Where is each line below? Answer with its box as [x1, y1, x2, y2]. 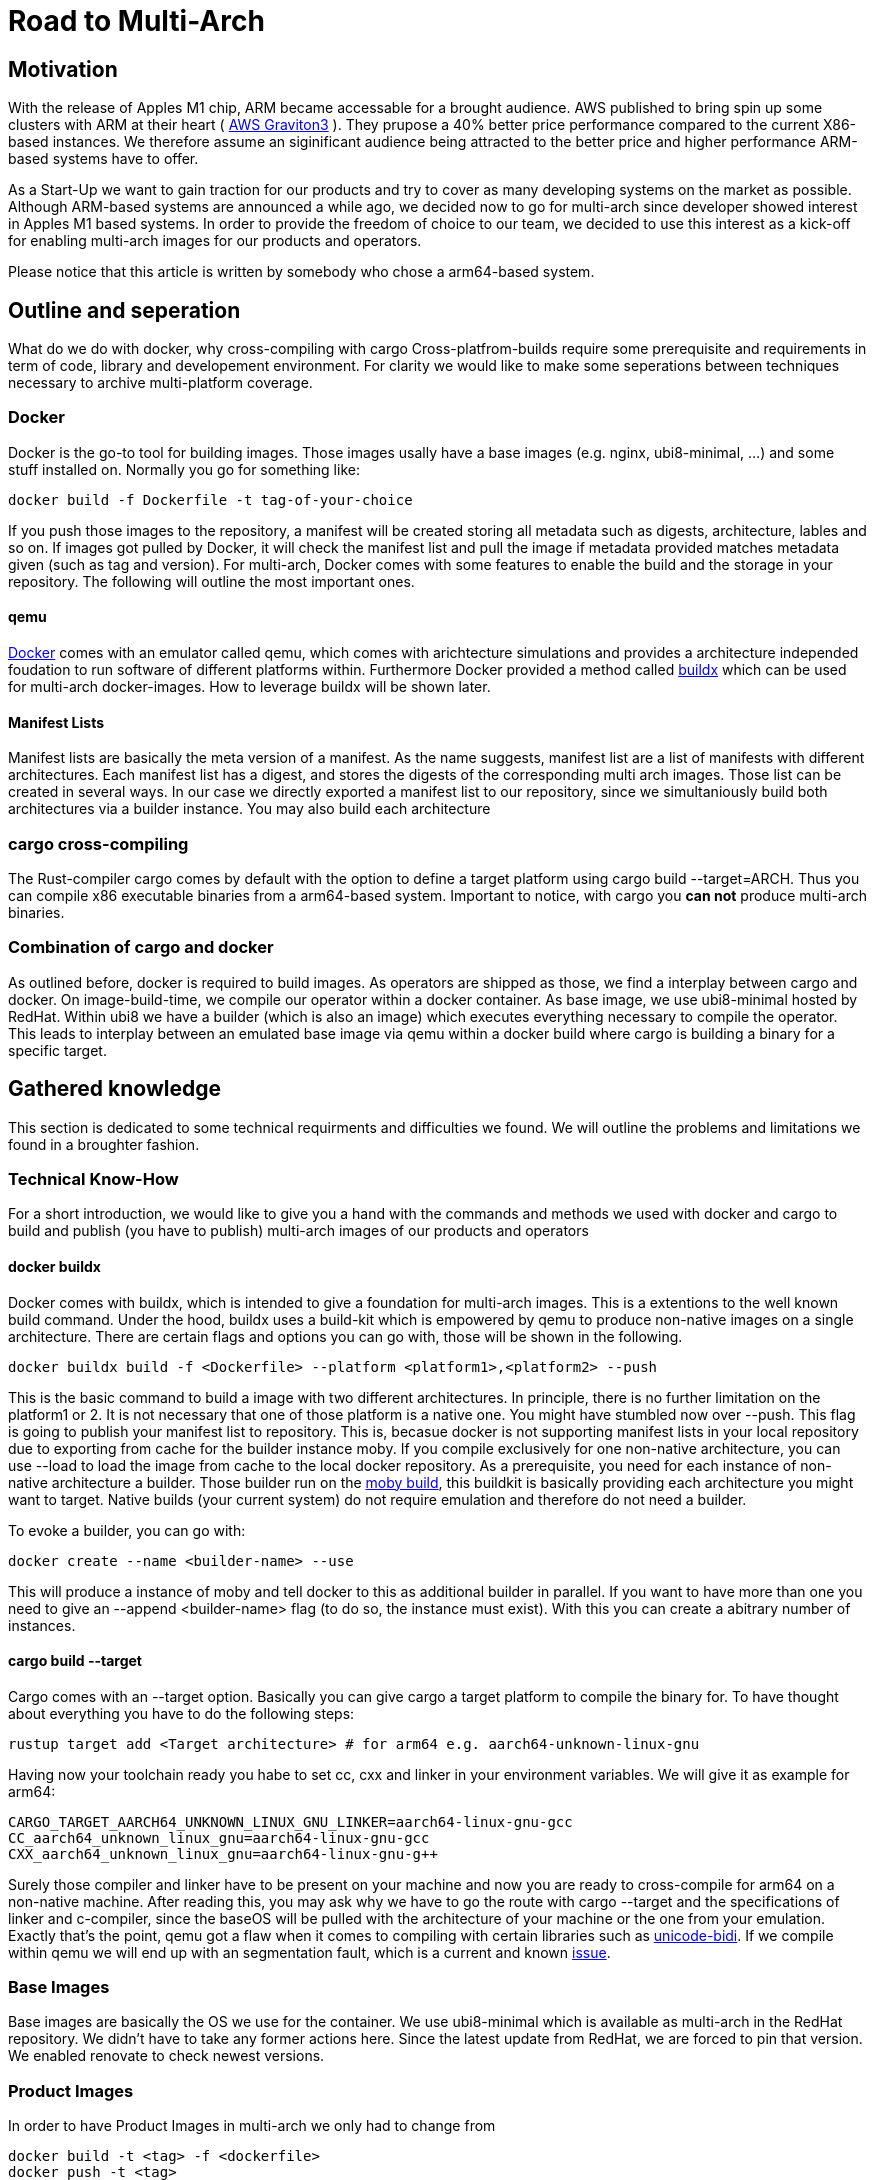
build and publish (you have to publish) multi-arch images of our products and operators [8, 1222, 589, 1240]
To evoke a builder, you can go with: [8, 1521, 246, 1539]
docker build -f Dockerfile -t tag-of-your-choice [8, 491, 413, 508]
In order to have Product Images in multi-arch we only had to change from [8, 2117, 496, 2135]
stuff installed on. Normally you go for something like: [8, 460, 360, 478]
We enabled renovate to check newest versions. [8, 2047, 325, 2065]
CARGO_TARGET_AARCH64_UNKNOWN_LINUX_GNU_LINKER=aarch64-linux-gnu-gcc [8, 1813, 573, 1830]
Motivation [8, 56, 118, 82]
